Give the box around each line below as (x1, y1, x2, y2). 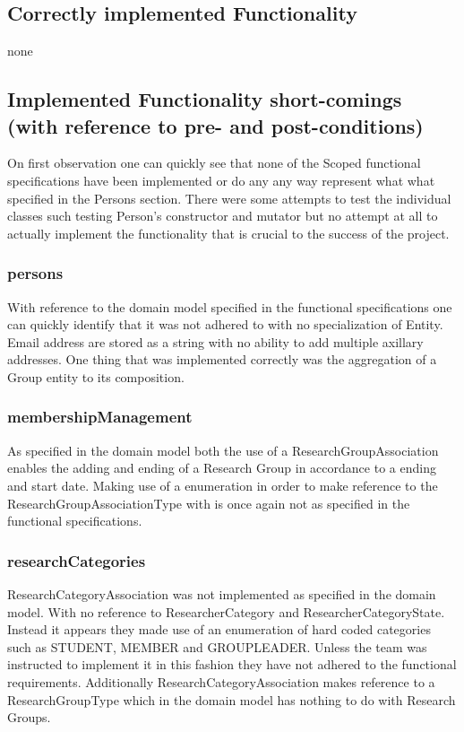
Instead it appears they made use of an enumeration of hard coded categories (7, 620, 431, 639)
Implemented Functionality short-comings (7, 85, 402, 113)
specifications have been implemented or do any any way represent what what (7, 170, 435, 189)
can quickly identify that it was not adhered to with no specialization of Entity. (7, 315, 443, 334)
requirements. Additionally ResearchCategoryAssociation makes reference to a (7, 672, 435, 691)
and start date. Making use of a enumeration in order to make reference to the (7, 475, 438, 494)
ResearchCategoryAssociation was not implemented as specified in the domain (7, 584, 436, 603)
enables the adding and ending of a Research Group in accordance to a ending (7, 458, 436, 477)
